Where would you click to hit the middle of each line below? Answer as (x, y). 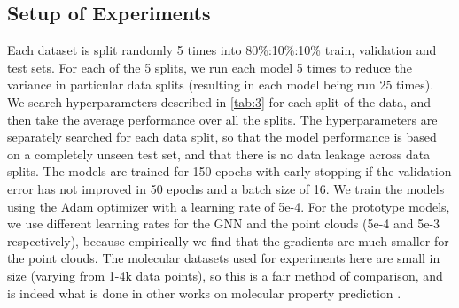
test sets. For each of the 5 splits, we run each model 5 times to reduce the (210, 67)
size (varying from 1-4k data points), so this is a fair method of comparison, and (225, 275)
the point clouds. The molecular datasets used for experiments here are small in (224, 258)
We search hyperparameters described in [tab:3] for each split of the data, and (219, 101)
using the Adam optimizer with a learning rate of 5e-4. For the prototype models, (229, 206)
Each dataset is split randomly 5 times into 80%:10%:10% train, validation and (222, 50)
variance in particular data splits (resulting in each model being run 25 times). (221, 85)
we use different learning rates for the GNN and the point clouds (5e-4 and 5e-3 (224, 223)
